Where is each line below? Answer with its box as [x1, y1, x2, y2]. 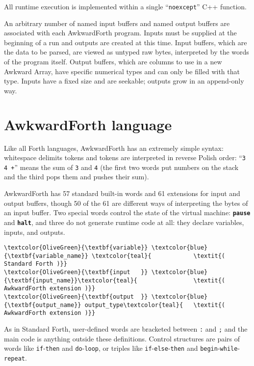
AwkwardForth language [4, 114, 172, 134]
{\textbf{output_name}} [4, 301, 81, 309]
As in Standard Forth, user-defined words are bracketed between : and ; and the [4, 324, 248, 334]
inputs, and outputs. [4, 226, 65, 237]
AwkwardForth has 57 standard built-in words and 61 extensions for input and [4, 188, 240, 198]
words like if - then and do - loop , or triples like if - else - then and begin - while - [4, 343, 240, 353]
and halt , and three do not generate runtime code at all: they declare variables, [4, 217, 244, 227]
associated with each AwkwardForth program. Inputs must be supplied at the [4, 28, 237, 38]
